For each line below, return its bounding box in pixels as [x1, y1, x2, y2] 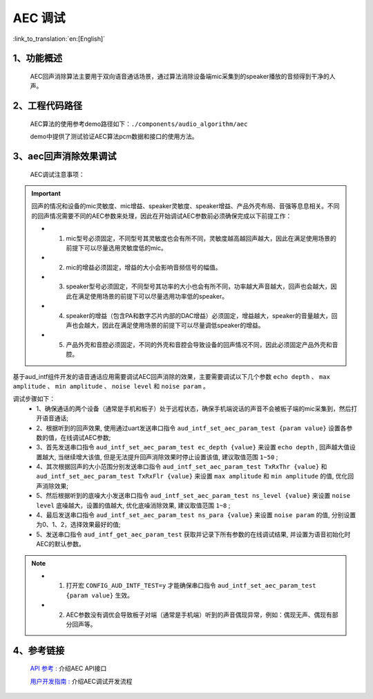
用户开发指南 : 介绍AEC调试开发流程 [30, 677, 133, 685]
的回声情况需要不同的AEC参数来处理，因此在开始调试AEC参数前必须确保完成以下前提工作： [31, 212, 292, 220]
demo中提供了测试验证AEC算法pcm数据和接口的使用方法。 [30, 132, 198, 141]
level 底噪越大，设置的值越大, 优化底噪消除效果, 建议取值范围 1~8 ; [36, 501, 231, 510]
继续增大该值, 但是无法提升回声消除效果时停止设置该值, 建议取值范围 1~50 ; [63, 453, 278, 461]
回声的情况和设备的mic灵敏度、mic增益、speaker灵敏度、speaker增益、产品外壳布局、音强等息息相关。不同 [31, 202, 340, 210]
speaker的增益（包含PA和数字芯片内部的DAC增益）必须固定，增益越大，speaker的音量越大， [66, 311, 332, 319]
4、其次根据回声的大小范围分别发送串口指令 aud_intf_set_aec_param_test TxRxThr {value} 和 [36, 463, 327, 471]
